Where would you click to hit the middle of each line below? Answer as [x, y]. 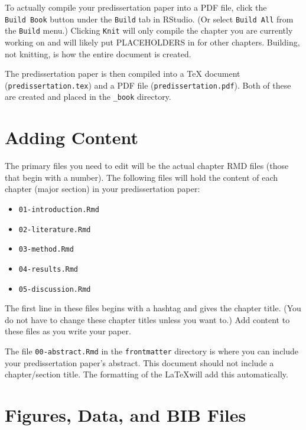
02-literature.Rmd [55, 229]
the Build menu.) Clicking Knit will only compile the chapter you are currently [149, 30]
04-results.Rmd [48, 269]
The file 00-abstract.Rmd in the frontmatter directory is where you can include [152, 351]
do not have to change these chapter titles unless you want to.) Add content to [147, 319]
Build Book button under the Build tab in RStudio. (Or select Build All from [149, 19]
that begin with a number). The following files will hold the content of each [141, 177]
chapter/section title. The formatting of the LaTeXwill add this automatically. [147, 374]
